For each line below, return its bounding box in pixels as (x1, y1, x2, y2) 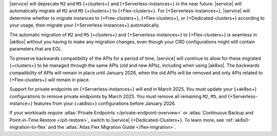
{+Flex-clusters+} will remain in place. (9, 77, 90, 83)
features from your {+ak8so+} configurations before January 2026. (33, 100, 176, 107)
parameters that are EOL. (9, 46, 63, 52)
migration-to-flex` (9, 124, 47, 130)
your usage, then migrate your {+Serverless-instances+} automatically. (9, 22, 160, 28)
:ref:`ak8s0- (225, 117, 251, 123)
